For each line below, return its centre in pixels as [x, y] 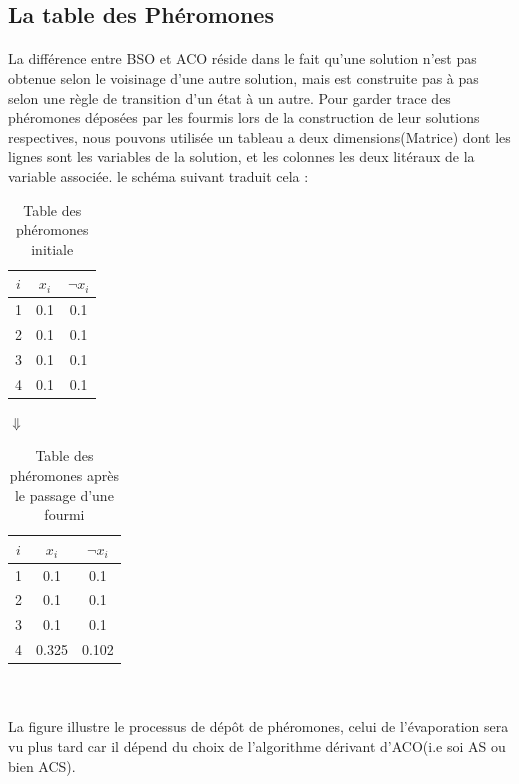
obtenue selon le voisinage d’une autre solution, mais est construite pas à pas [243, 77]
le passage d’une [64, 494]
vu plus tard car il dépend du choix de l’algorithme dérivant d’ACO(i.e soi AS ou [257, 746]
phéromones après [64, 474]
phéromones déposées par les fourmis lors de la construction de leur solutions [244, 117]
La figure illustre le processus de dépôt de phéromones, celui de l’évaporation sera [258, 726]
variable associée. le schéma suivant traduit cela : [158, 175]
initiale [52, 248]
